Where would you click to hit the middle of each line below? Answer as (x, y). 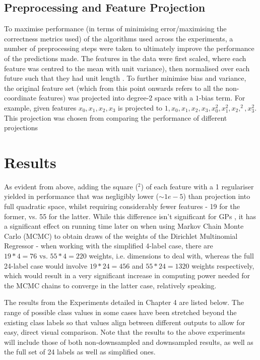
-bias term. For (222, 98)
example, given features (40, 107)
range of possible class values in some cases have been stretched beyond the (120, 312)
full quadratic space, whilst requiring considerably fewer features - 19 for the (122, 206)
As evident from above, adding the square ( (71, 186)
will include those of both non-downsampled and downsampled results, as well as (129, 342)
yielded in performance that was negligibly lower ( (82, 196)
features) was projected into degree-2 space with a (116, 98)
